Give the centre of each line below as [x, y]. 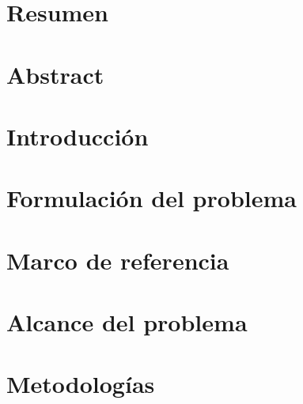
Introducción [78, 136]
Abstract [55, 74]
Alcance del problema [127, 322]
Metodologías [81, 384]
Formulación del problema [151, 198]
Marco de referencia [118, 260]
